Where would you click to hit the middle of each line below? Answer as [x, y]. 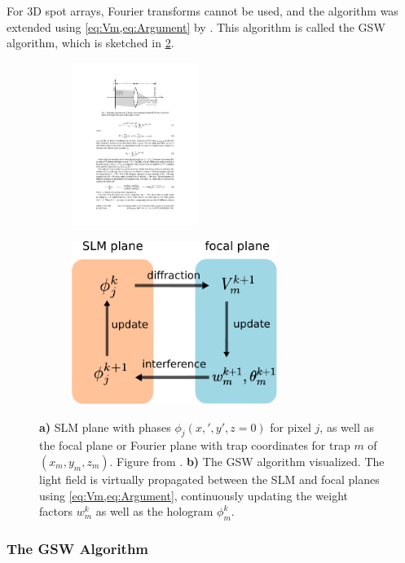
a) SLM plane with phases [105, 427]
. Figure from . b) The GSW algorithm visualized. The [247, 461]
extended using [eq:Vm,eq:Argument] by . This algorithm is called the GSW [196, 26]
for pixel [291, 427]
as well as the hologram [154, 511]
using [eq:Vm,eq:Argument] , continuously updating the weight [194, 495]
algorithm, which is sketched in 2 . [90, 43]
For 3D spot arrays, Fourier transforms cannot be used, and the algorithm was [202, 11]
